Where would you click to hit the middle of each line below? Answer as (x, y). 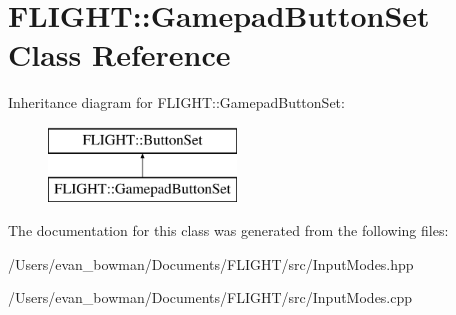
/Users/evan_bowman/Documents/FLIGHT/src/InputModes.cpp (210, 297)
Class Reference (119, 54)
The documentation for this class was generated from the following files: (228, 230)
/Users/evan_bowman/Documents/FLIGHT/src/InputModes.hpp (211, 263)
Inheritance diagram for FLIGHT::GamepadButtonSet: (176, 102)
